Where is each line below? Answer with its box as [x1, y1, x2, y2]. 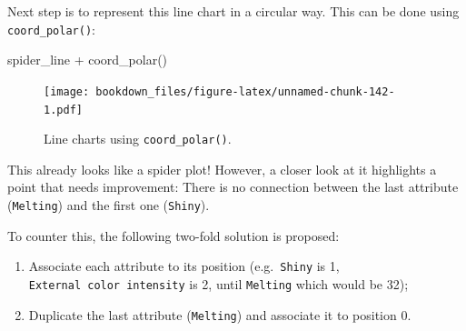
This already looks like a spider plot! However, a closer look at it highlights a [7, 159, 437, 178]
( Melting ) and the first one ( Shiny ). [7, 196, 210, 214]
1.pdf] [44, 103, 83, 116]
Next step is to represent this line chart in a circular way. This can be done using [7, 2, 460, 20]
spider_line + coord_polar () [7, 50, 168, 69]
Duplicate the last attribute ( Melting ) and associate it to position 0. [28, 305, 411, 324]
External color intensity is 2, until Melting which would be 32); [28, 274, 409, 293]
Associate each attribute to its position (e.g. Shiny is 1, [28, 256, 340, 276]
